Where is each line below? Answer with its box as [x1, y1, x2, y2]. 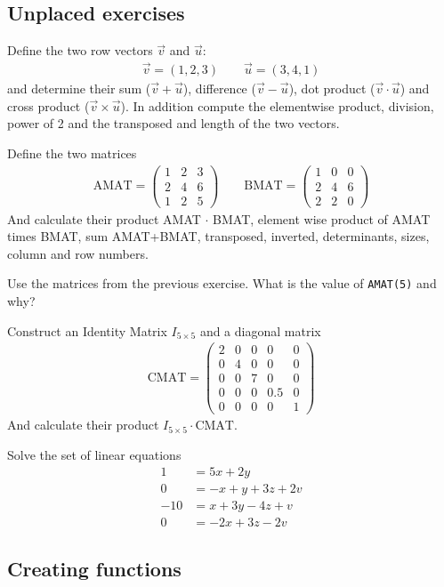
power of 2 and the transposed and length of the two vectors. [7, 114, 340, 133]
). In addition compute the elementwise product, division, [120, 96, 434, 115]
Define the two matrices [7, 143, 137, 162]
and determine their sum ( [7, 79, 151, 98]
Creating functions [7, 555, 182, 583]
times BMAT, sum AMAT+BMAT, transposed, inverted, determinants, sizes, [7, 227, 430, 245]
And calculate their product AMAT [7, 209, 201, 228]
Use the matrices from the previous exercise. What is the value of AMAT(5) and [7, 274, 437, 293]
